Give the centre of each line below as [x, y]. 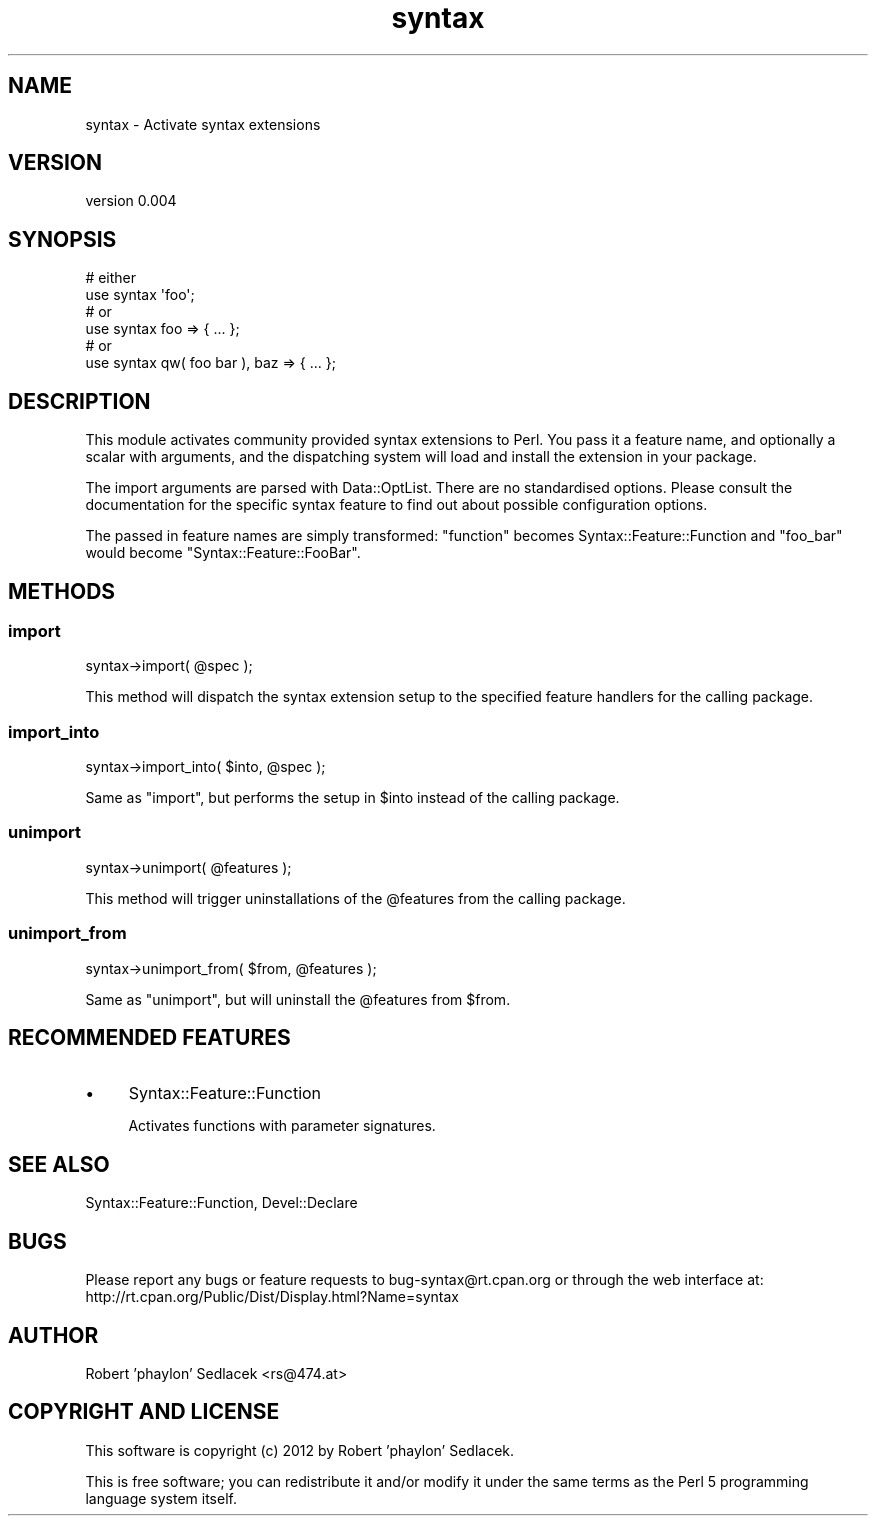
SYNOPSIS [62, 239]
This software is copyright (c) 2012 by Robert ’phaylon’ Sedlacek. [300, 1450]
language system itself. [161, 1498]
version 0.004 [131, 201]
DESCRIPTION [79, 401]
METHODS [62, 591]
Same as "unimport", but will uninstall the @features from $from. [298, 999]
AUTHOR [53, 1335]
